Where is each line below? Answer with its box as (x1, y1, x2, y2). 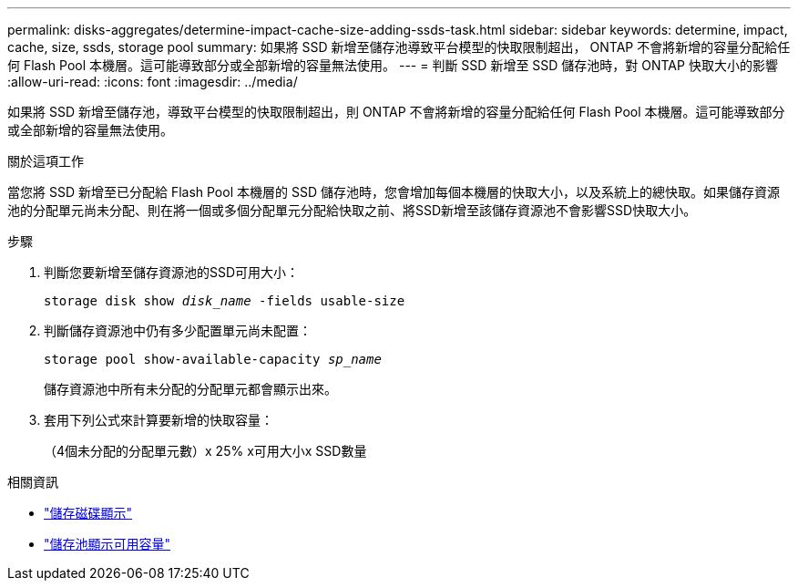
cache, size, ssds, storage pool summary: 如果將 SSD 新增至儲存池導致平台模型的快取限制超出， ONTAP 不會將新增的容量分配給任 (7, 39, 791, 55)
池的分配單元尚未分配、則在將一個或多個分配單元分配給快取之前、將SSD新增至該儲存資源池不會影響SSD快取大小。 (7, 202, 697, 218)
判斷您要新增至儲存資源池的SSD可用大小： (44, 264, 300, 280)
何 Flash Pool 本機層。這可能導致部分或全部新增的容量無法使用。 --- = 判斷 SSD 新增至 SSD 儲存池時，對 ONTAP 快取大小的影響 (7, 57, 778, 73)
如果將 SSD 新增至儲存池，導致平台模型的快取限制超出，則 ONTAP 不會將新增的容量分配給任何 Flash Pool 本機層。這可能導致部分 (7, 104, 785, 119)
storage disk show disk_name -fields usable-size (44, 294, 405, 308)
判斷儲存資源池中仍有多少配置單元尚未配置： (44, 323, 312, 338)
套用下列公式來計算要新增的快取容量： (44, 412, 273, 428)
